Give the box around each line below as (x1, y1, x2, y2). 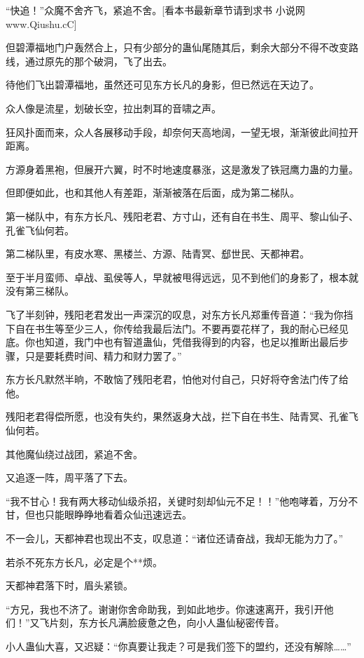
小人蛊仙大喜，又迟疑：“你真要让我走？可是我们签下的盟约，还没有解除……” (6, 639, 351, 653)
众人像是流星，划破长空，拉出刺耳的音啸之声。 (6, 100, 221, 115)
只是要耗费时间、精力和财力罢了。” (24, 348, 182, 363)
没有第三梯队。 (6, 283, 74, 298)
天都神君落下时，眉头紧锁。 (6, 578, 133, 593)
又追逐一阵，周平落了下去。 (6, 470, 133, 485)
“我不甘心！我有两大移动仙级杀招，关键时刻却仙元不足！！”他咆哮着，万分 (6, 493, 349, 508)
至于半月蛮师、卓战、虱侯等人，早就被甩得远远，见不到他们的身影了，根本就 (6, 269, 358, 284)
